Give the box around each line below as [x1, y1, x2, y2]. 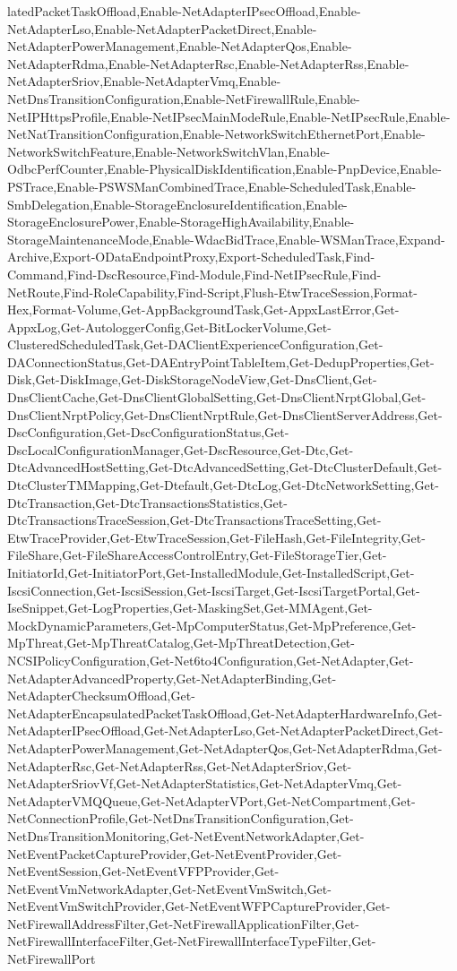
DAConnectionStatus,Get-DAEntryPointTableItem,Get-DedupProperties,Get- [7, 352, 435, 371]
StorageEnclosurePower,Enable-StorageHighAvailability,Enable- [7, 212, 355, 231]
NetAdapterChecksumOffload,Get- [7, 686, 195, 705]
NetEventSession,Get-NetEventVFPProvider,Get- [7, 862, 280, 881]
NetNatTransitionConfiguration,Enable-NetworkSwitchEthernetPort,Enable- [7, 125, 426, 143]
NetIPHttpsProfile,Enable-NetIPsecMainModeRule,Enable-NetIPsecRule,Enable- [7, 107, 451, 125]
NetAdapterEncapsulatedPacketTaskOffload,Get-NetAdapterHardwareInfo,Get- [7, 703, 443, 722]
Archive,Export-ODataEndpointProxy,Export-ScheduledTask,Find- [7, 247, 375, 266]
